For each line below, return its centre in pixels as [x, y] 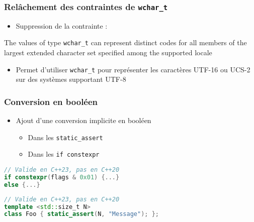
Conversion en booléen [51, 101]
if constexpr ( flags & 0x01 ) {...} [62, 177]
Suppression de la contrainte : [62, 25]
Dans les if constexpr [64, 154]
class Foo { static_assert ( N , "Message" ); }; [81, 214]
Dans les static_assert [65, 137]
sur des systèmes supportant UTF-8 [71, 79]
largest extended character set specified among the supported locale [108, 52]
